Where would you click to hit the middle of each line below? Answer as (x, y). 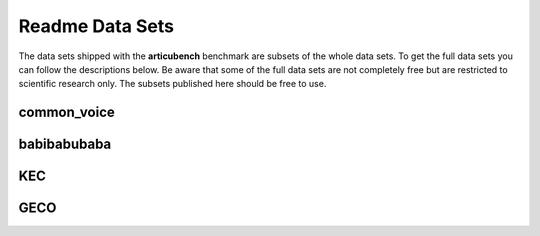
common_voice (66, 112)
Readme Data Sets (96, 26)
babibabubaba (65, 144)
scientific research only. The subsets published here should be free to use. (172, 84)
